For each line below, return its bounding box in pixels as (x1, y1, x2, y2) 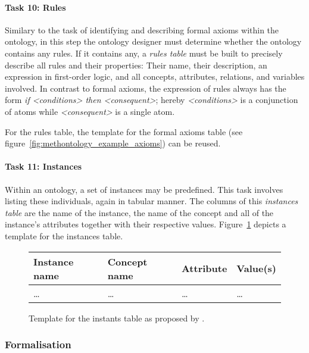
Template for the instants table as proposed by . (29, 311, 205, 324)
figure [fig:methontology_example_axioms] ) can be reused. (5, 137, 221, 149)
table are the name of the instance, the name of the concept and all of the (5, 206, 274, 218)
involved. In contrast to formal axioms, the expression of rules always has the (5, 82, 286, 94)
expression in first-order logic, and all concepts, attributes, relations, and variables (5, 70, 305, 83)
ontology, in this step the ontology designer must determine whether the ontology (5, 35, 302, 48)
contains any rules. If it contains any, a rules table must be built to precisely (5, 46, 283, 59)
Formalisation (5, 337, 71, 352)
